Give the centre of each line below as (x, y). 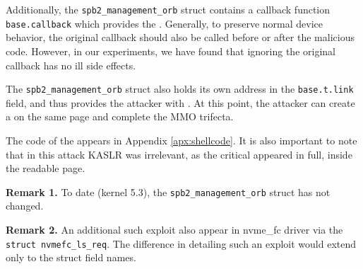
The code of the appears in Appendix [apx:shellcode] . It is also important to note (181, 140)
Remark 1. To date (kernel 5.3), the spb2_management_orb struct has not (168, 191)
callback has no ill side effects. (71, 65)
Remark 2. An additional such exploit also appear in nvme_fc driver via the (174, 229)
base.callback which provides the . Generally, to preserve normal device (164, 23)
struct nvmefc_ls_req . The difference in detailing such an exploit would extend (181, 243)
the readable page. (46, 168)
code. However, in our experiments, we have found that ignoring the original (171, 51)
